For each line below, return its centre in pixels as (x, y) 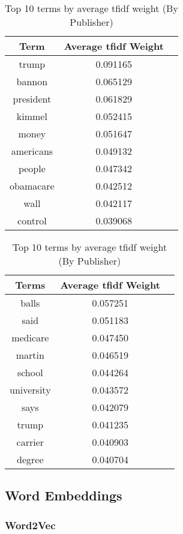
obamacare (32, 186)
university (30, 390)
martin (30, 355)
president (32, 99)
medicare (30, 337)
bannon (32, 81)
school (30, 372)
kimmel (32, 116)
